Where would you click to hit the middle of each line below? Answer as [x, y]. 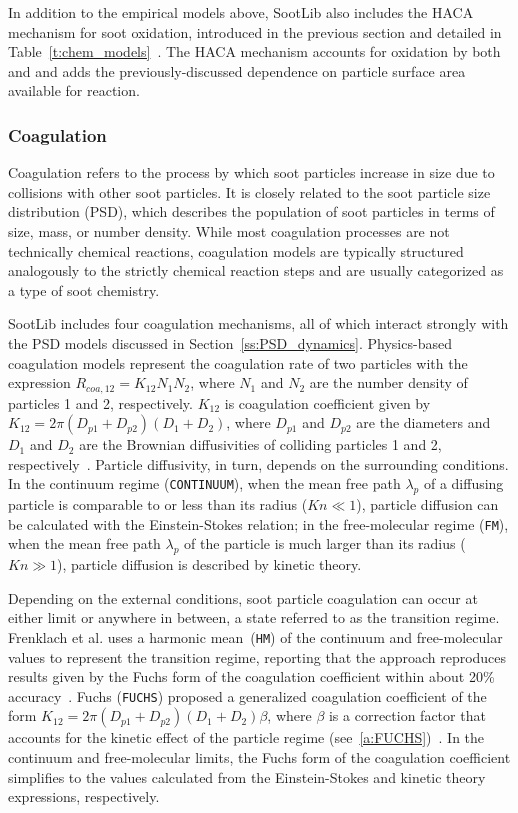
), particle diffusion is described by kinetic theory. [209, 564]
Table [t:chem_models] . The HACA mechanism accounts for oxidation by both [254, 51]
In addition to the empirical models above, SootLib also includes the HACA [241, 12]
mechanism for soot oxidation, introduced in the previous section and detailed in [255, 31]
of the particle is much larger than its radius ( [325, 543]
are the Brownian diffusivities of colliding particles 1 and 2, [260, 444]
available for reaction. [74, 90]
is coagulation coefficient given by [327, 402]
